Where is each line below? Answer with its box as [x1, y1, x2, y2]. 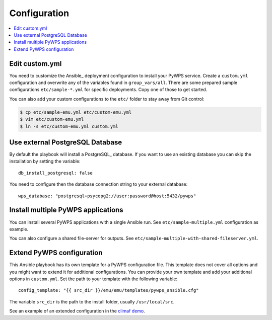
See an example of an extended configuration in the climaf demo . [9, 308, 146, 314]
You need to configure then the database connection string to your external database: [9, 181, 188, 187]
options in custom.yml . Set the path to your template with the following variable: [9, 276, 178, 282]
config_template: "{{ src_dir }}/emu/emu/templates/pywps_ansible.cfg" [18, 287, 199, 293]
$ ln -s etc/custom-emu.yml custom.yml [20, 123, 118, 129]
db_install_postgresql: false [18, 170, 93, 176]
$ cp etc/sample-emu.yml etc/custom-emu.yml [20, 109, 132, 115]
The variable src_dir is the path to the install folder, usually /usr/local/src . [9, 298, 175, 304]
